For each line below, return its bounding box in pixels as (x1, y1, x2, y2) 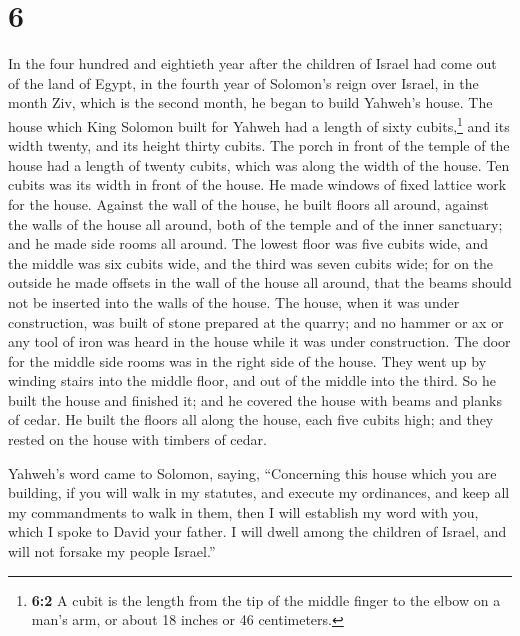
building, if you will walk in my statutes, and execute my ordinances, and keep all (8, 482, 510, 503)
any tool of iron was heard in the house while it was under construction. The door (8, 331, 511, 352)
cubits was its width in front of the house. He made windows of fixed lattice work (8, 174, 507, 195)
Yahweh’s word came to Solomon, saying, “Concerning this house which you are (8, 462, 497, 483)
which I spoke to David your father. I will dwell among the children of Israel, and (8, 521, 507, 542)
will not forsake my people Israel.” (8, 541, 216, 562)
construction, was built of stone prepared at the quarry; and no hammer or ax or (8, 311, 504, 332)
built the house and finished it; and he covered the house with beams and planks (8, 389, 502, 410)
